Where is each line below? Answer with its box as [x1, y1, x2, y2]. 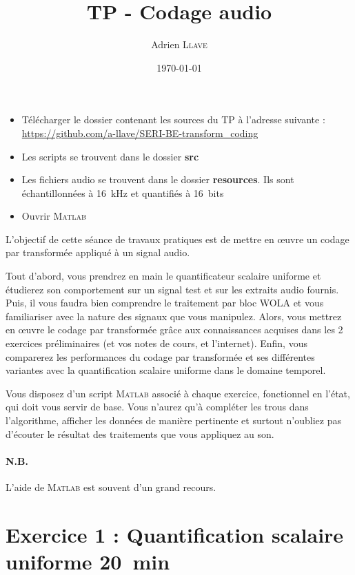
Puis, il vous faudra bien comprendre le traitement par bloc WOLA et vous [6, 295, 324, 310]
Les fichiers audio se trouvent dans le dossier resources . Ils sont [21, 172, 294, 187]
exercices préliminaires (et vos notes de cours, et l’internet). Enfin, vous [6, 336, 307, 351]
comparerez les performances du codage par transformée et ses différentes [6, 349, 315, 364]
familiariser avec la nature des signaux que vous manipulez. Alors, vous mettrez [6, 309, 342, 323]
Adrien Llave [151, 37, 207, 52]
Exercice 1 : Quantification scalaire [6, 520, 344, 548]
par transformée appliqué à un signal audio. [6, 245, 190, 260]
